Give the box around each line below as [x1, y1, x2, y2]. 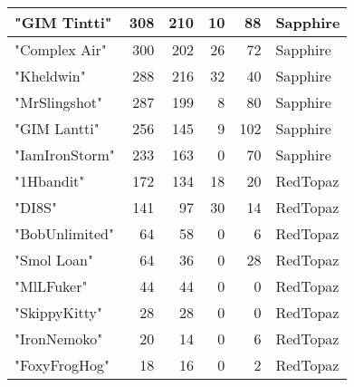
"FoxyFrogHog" [14, 354, 110, 375]
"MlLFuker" [14, 276, 88, 296]
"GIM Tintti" [14, 12, 112, 33]
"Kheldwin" [14, 65, 86, 86]
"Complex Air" [14, 39, 107, 60]
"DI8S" [14, 197, 57, 218]
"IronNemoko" [14, 328, 103, 349]
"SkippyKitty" [14, 302, 102, 323]
